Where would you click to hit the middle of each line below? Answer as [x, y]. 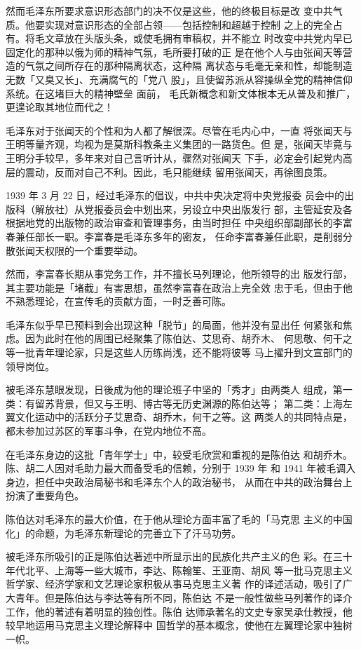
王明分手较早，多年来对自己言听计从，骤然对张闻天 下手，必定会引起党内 [174, 157]
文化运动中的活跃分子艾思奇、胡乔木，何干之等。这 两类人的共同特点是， [184, 417]
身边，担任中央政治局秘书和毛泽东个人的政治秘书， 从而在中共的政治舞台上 [179, 481]
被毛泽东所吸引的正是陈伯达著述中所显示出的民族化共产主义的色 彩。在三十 [179, 556]
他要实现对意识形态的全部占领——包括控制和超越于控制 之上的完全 [179, 24]
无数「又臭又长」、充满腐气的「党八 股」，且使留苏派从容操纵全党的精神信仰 [179, 79]
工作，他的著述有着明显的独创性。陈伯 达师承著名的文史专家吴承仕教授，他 [179, 611]
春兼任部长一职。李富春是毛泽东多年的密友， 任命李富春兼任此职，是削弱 [174, 236]
